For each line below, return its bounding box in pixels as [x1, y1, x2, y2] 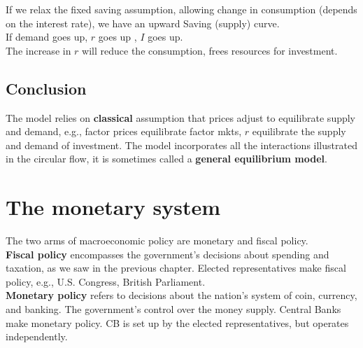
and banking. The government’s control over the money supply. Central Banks [6, 302, 341, 316]
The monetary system [6, 193, 221, 221]
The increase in [6, 43, 71, 57]
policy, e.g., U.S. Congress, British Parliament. [6, 274, 206, 288]
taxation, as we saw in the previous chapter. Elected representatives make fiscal [6, 260, 346, 275]
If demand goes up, [6, 29, 88, 44]
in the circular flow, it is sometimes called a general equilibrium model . [6, 151, 327, 166]
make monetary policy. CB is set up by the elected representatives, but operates [6, 315, 349, 330]
